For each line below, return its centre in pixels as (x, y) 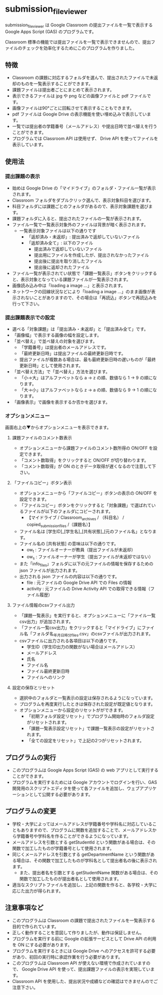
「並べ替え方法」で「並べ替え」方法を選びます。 (61, 372)
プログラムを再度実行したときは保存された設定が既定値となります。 (87, 704)
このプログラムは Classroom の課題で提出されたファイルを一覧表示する (84, 920)
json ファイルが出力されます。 (50, 570)
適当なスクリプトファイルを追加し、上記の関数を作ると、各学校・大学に (84, 884)
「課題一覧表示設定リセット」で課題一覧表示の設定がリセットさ (91, 729)
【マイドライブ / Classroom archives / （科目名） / (75, 518)
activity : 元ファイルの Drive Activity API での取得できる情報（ (89, 589)
